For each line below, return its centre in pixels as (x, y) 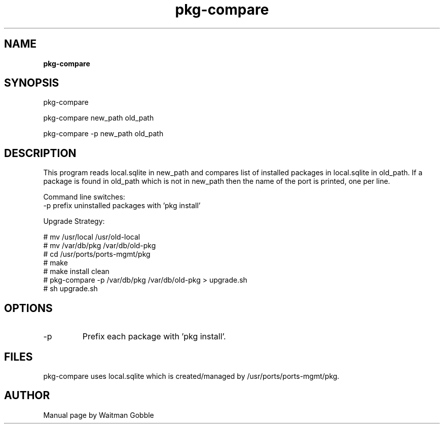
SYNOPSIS (32, 83)
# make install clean (76, 271)
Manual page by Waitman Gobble (99, 415)
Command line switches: (84, 197)
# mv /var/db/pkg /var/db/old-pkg (100, 246)
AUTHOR (27, 396)
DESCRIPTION (40, 153)
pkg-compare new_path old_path (99, 118)
